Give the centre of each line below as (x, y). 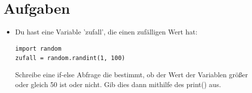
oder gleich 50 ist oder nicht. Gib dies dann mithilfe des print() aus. (118, 84)
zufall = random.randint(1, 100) (70, 58)
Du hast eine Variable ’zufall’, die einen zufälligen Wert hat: (106, 32)
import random (38, 48)
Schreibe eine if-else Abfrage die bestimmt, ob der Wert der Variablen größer (131, 74)
